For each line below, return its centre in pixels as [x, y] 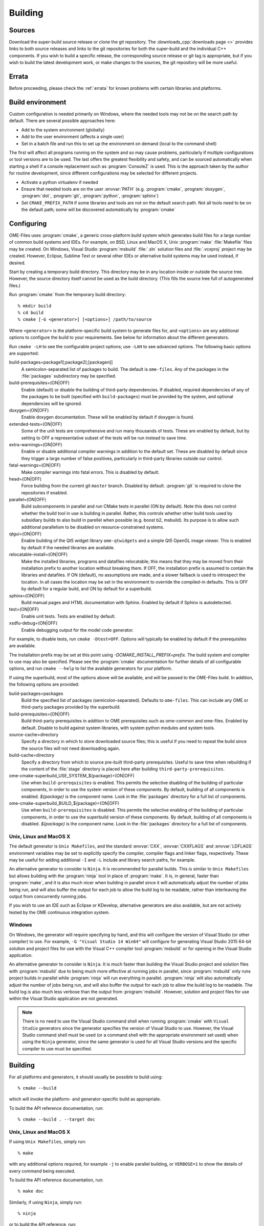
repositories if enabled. [44, 492]
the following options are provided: [44, 685]
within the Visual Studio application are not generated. [64, 998]
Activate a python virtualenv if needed [60, 182]
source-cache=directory [34, 734]
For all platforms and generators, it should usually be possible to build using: [86, 1077]
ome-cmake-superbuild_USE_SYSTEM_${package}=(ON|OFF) [72, 776]
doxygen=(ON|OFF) [29, 410]
